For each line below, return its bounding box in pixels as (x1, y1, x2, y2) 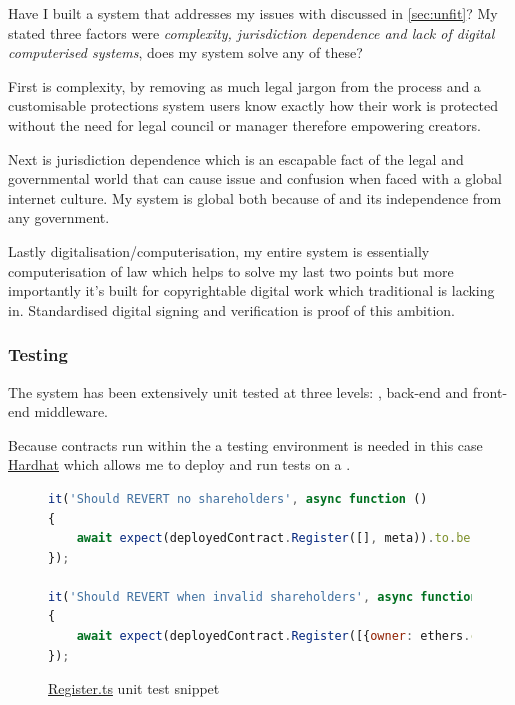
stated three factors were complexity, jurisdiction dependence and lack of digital (8, 22, 495, 43)
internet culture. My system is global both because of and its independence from (8, 187, 502, 208)
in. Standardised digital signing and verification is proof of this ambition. (8, 299, 455, 320)
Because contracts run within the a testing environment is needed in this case (8, 434, 483, 455)
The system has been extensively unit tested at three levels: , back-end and (8, 381, 469, 402)
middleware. (34, 401, 108, 422)
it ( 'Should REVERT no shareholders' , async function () (48, 491, 428, 506)
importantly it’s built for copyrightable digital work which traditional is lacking (8, 280, 495, 301)
